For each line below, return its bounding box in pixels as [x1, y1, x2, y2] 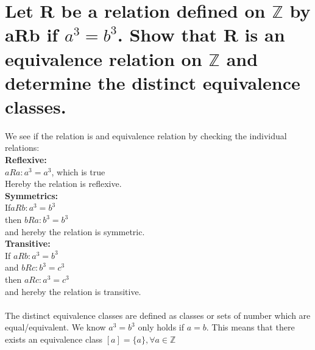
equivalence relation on [5, 46, 202, 71]
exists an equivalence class [5, 332, 103, 345]
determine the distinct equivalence [5, 70, 300, 95]
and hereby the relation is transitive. [5, 285, 141, 297]
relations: [5, 141, 40, 154]
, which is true [51, 165, 105, 178]
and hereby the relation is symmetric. [5, 225, 145, 238]
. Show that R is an [117, 22, 285, 47]
